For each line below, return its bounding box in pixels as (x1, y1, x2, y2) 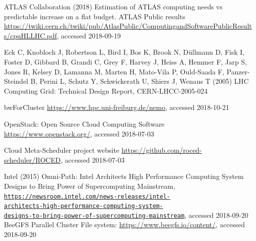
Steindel (4, 76, 29, 86)
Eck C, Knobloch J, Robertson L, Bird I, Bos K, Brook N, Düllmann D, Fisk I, (4, 47, 245, 57)
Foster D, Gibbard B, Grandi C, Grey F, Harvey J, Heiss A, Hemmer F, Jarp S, (4, 56, 247, 67)
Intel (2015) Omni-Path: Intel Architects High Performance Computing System (4, 171, 244, 181)
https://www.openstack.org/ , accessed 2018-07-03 (4, 128, 154, 138)
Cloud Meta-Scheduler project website (4, 145, 120, 155)
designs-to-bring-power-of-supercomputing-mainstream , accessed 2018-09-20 (4, 209, 249, 220)
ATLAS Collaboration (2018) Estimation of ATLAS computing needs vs (4, 1, 223, 11)
